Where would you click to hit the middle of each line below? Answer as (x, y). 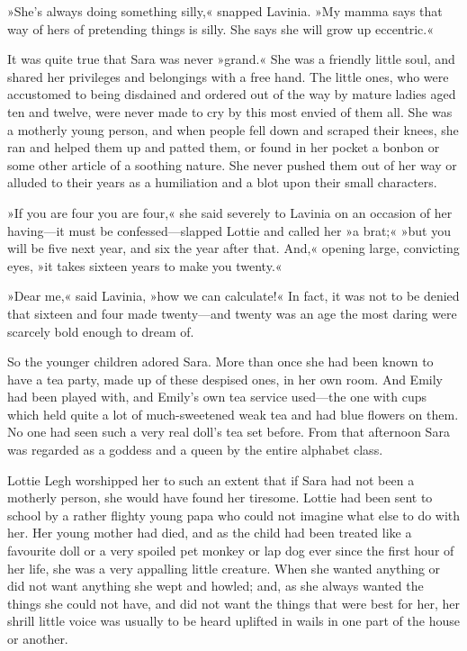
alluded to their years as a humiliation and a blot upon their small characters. (222, 182)
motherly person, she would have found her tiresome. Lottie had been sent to (220, 497)
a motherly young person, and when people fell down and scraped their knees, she (233, 129)
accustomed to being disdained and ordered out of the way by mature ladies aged (232, 94)
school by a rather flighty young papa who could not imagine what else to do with (234, 515)
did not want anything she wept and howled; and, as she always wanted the (216, 586)
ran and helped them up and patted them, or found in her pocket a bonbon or (224, 147)
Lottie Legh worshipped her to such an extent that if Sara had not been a (211, 479)
